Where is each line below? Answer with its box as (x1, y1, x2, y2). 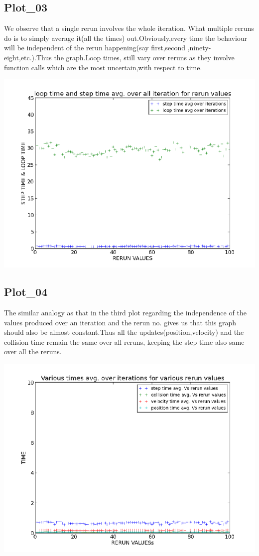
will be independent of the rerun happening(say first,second (4, 42, 186, 53)
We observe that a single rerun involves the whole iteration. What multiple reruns (4, 23, 254, 33)
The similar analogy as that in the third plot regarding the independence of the (4, 307, 247, 317)
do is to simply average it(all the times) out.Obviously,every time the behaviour (4, 32, 248, 43)
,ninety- (187, 42, 211, 53)
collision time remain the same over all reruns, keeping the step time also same (4, 336, 245, 347)
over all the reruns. (4, 346, 62, 357)
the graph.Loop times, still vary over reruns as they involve (54, 52, 235, 62)
